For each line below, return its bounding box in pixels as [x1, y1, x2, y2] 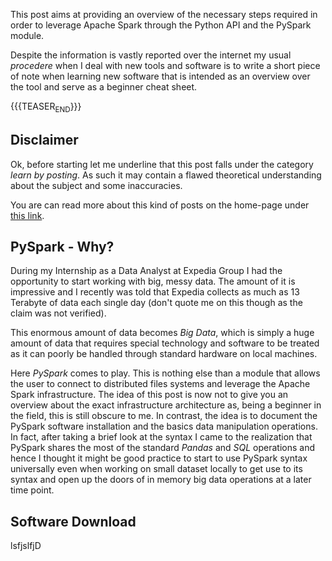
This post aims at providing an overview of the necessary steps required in [10, 9, 318, 20]
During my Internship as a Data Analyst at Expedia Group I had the [10, 265, 283, 277]
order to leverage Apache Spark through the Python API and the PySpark [10, 19, 312, 31]
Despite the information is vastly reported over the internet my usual [10, 49, 292, 61]
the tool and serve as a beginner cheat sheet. [10, 81, 198, 93]
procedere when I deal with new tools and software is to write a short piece [10, 60, 321, 71]
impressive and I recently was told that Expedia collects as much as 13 [10, 286, 300, 298]
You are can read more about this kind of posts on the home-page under [10, 199, 310, 211]
